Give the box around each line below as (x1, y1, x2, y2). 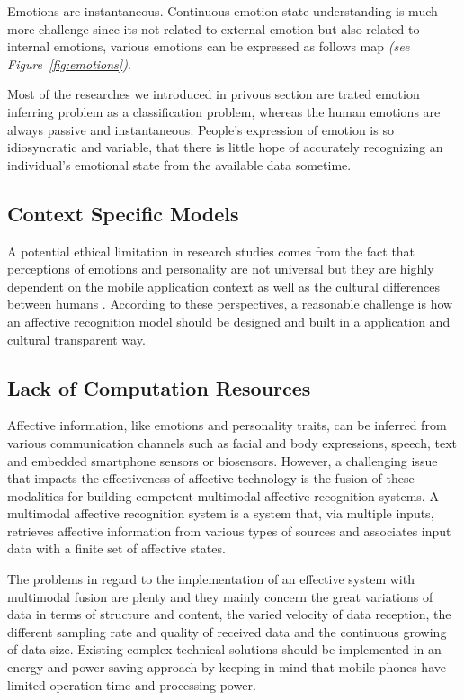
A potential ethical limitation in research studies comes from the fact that (7, 241, 415, 260)
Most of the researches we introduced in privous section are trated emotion (7, 85, 420, 103)
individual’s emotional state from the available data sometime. (7, 155, 352, 174)
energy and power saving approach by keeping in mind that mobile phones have (7, 658, 446, 677)
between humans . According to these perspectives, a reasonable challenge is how (7, 294, 453, 313)
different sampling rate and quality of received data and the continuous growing (7, 622, 447, 641)
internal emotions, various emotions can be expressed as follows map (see (7, 37, 410, 56)
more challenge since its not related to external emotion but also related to (7, 19, 420, 38)
